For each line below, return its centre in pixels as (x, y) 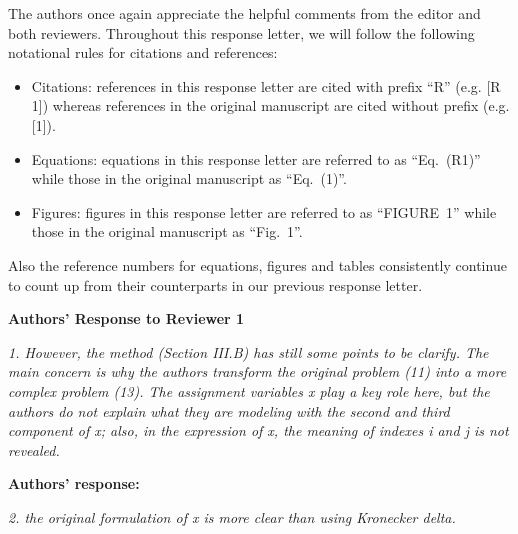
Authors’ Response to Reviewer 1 (126, 318)
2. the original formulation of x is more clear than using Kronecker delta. (232, 516)
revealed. (34, 449)
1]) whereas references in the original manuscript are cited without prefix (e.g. (270, 105)
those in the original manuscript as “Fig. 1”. (167, 231)
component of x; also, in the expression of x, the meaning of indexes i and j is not (258, 430)
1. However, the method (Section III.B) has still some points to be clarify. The (248, 351)
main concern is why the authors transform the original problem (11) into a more (257, 371)
